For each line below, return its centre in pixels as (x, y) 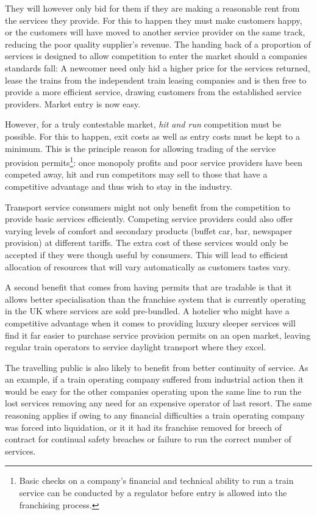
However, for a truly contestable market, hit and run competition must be (143, 124)
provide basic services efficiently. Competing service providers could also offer (149, 219)
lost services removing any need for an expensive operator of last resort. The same (158, 403)
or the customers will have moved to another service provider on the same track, (155, 32)
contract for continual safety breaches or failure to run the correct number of (148, 439)
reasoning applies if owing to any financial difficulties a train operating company (155, 415)
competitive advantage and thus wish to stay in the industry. (119, 186)
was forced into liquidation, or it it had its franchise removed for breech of (143, 427)
